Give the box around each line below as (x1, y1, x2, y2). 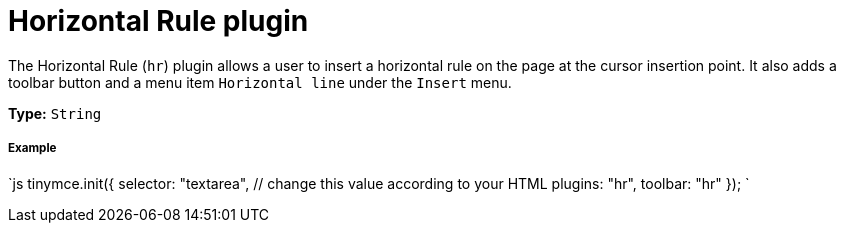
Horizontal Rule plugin (8, 4, 309, 38)
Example (8, 141, 57, 156)
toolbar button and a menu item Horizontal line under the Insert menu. (8, 73, 512, 91)
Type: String (8, 104, 102, 122)
